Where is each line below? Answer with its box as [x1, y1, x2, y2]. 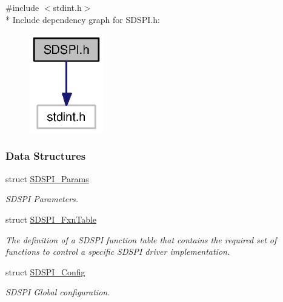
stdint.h [53, 1, 82, 13]
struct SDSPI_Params [5, 172, 89, 185]
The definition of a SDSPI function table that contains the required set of [5, 233, 277, 246]
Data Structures [5, 148, 86, 163]
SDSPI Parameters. [5, 192, 79, 205]
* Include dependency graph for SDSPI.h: [5, 13, 160, 25]
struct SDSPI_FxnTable [5, 212, 97, 225]
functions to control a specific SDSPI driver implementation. [5, 245, 230, 258]
